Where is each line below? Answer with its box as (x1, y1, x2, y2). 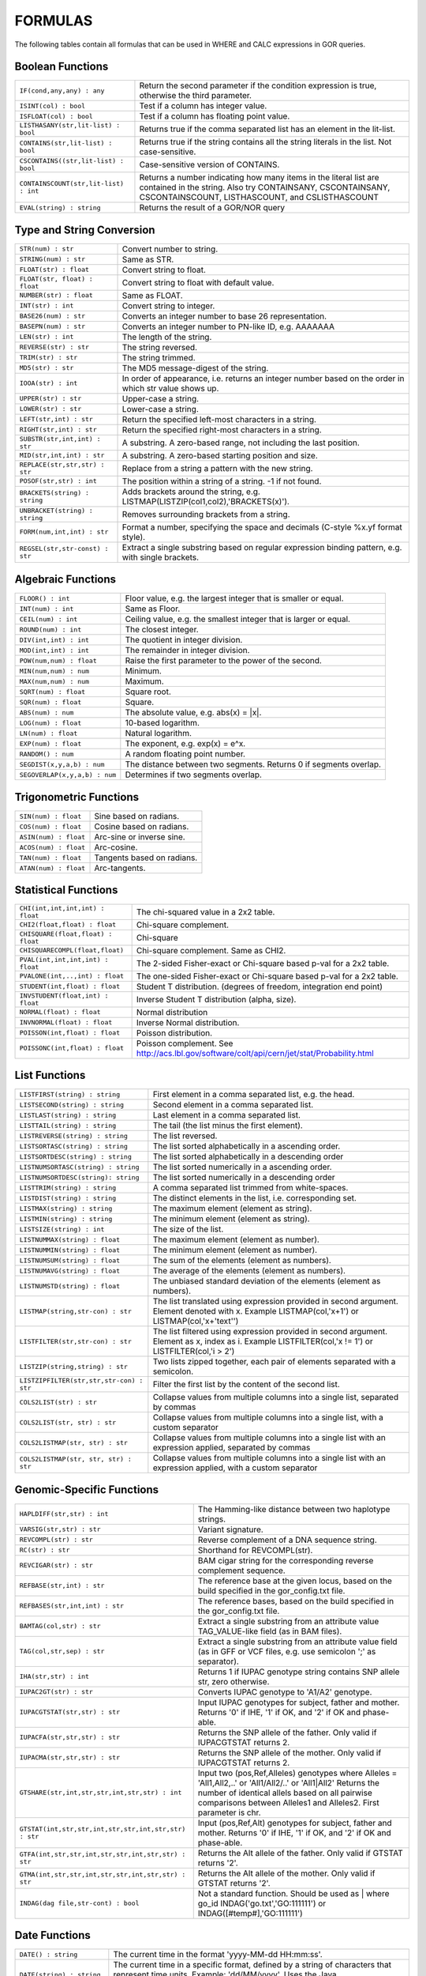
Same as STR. (121, 254, 174, 265)
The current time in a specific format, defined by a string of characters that (113, 1959, 392, 1970)
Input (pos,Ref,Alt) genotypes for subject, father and (197, 1817, 392, 1828)
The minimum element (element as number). (152, 1245, 318, 1256)
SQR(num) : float (19, 698, 82, 707)
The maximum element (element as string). (152, 1203, 312, 1214)
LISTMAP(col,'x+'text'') (152, 1316, 239, 1327)
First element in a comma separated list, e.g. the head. (152, 1089, 355, 1100)
